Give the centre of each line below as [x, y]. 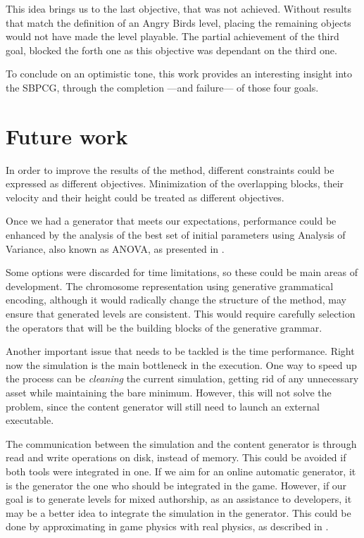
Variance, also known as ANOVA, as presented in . [115, 248]
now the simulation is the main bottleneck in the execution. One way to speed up [181, 364]
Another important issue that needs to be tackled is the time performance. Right [180, 351]
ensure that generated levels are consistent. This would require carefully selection [181, 314]
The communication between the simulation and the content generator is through [181, 443]
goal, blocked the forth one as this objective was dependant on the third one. [171, 50]
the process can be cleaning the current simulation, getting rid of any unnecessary [182, 379]
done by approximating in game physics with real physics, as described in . [167, 526]
